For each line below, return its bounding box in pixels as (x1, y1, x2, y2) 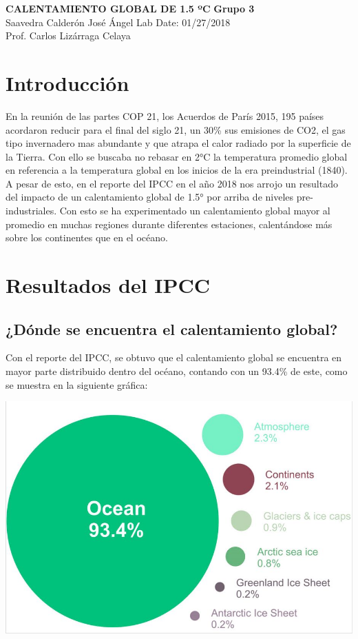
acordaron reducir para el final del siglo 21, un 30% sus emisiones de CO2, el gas (6, 122, 346, 136)
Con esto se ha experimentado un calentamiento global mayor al (59, 203, 330, 218)
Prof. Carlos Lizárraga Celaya (6, 28, 131, 43)
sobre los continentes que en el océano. (6, 230, 168, 245)
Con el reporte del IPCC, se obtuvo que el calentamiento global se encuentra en (6, 350, 342, 365)
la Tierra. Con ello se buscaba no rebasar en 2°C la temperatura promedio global (6, 149, 348, 163)
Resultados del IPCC (6, 271, 211, 299)
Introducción (6, 68, 129, 97)
